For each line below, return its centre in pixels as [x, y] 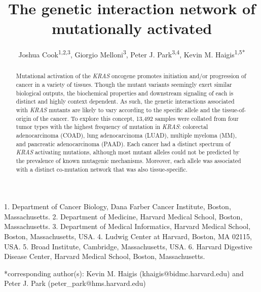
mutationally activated [132, 28]
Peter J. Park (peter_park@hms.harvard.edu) [75, 283]
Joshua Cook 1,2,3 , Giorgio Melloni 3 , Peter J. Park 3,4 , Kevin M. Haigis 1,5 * [132, 54]
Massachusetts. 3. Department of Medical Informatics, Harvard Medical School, [127, 226]
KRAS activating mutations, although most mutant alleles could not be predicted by [128, 152]
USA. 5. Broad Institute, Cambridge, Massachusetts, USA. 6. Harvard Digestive [128, 246]
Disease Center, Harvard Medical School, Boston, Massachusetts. [105, 256]
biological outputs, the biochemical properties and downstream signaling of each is [125, 93]
